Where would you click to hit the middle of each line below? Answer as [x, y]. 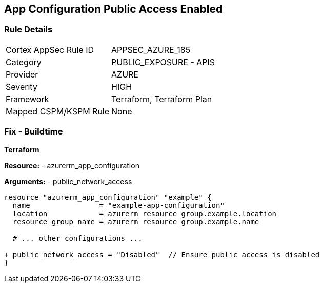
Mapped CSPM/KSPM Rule [58, 111]
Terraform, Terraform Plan [162, 99]
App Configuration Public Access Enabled [114, 9]
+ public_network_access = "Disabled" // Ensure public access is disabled [162, 254]
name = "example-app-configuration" [118, 205]
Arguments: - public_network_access [68, 181]
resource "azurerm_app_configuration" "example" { [108, 197]
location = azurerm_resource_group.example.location [145, 213]
